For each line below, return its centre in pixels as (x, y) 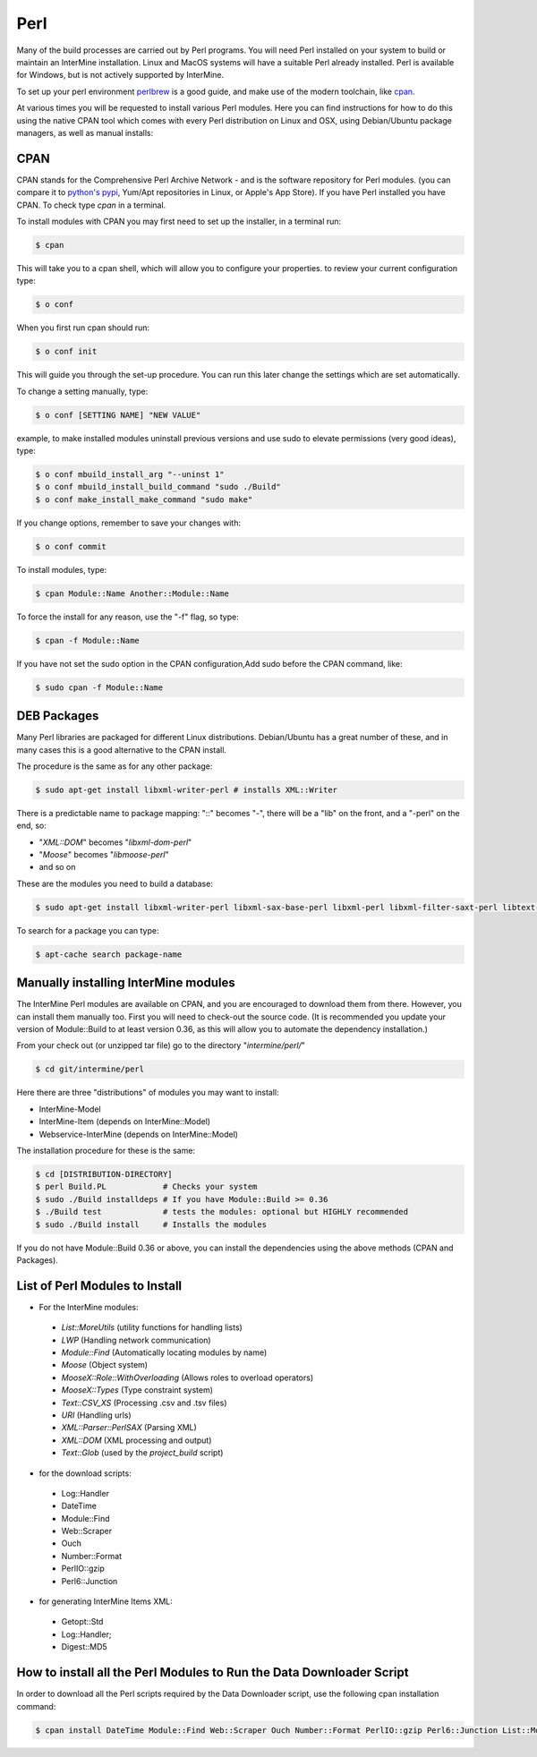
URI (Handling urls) (96, 1415)
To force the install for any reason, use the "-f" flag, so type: (128, 617)
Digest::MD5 (84, 1647)
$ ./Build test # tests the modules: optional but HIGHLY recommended (222, 1212)
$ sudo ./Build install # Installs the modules (151, 1224)
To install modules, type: (62, 569)
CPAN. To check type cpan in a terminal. (91, 205)
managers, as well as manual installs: (85, 132)
